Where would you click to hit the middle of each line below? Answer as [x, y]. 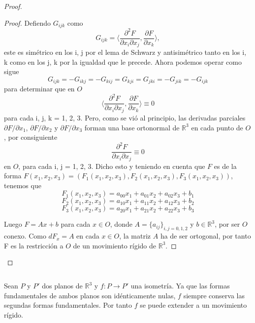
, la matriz [135, 236]
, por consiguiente [31, 137]
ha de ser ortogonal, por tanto [206, 236]
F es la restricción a [34, 245]
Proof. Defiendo [28, 22]
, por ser [227, 224]
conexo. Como [25, 236]
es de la [225, 166]
